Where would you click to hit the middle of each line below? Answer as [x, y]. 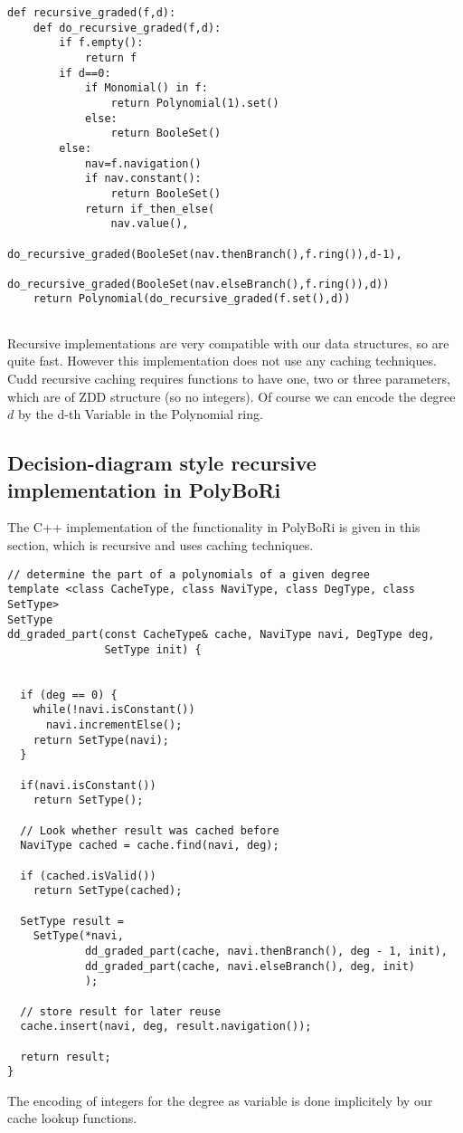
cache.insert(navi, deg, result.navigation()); [166, 1027]
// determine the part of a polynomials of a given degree [189, 574]
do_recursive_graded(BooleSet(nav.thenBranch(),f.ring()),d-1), [205, 254]
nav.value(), [150, 224]
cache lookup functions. [72, 1118]
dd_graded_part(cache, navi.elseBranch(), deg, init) [250, 966]
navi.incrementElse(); [114, 725]
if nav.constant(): [143, 179]
